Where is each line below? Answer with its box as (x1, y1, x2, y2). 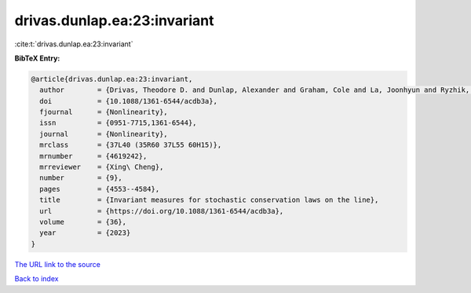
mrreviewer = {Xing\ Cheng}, (39, 163, 164, 172)
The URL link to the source (14, 259, 101, 269)
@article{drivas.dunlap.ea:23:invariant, (31, 75, 193, 83)
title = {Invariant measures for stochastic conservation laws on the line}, (39, 196, 379, 204)
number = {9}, (39, 174, 123, 182)
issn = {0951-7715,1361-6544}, (39, 119, 197, 127)
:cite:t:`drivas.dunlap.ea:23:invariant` (14, 39, 133, 49)
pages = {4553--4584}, (39, 185, 160, 193)
